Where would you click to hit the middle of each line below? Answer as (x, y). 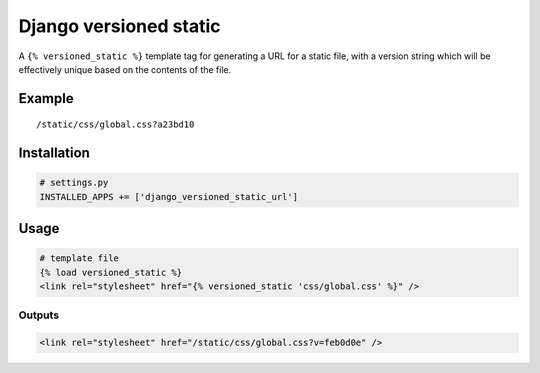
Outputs (39, 315)
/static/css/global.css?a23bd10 (115, 124)
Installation (54, 153)
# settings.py (74, 183)
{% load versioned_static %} (111, 272)
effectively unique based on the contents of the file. (125, 69)
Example (46, 98)
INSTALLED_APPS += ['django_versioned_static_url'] (169, 196)
